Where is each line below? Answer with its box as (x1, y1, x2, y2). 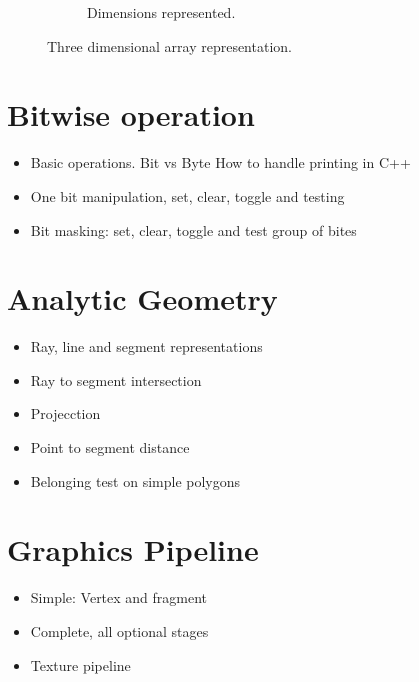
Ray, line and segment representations (30, 336, 263, 357)
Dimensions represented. (87, 2, 236, 22)
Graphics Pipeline (7, 529, 259, 570)
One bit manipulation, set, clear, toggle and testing (30, 185, 345, 206)
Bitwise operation (7, 94, 255, 135)
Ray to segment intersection (30, 369, 202, 390)
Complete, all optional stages (30, 620, 209, 641)
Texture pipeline (30, 654, 131, 675)
